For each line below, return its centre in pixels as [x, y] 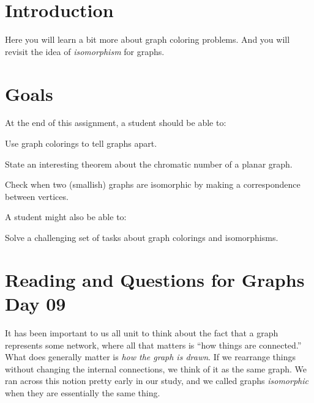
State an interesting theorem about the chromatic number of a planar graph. [149, 164]
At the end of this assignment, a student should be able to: [116, 123]
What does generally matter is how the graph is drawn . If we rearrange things [150, 357]
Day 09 [36, 303]
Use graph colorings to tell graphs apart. [81, 143]
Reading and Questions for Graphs [155, 279]
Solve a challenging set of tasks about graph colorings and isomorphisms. [142, 237]
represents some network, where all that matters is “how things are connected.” [153, 345]
